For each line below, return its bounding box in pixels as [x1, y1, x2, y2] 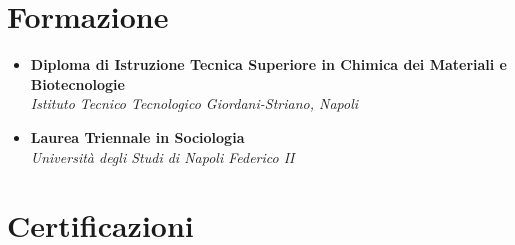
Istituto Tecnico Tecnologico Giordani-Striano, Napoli [30, 93, 359, 114]
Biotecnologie [30, 73, 125, 94]
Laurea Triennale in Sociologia [30, 126, 245, 147]
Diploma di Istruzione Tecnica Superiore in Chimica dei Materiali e [30, 54, 507, 75]
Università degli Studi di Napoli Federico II [30, 146, 295, 167]
